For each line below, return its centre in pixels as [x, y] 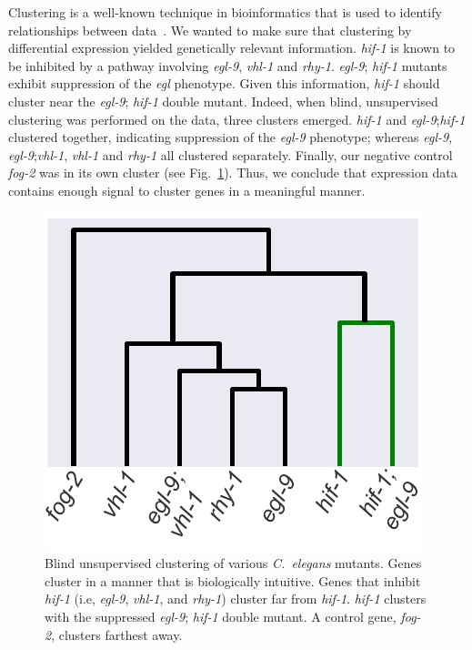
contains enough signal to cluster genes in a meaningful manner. [187, 190]
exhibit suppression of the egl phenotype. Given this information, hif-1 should [224, 83]
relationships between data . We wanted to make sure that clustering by [210, 30]
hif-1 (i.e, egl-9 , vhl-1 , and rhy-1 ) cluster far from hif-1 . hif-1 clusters [236, 599]
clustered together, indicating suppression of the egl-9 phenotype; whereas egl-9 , [231, 137]
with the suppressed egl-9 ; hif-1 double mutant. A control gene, [221, 616]
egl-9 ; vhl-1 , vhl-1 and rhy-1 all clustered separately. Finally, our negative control [231, 154]
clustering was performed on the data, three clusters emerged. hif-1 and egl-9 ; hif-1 [237, 119]
